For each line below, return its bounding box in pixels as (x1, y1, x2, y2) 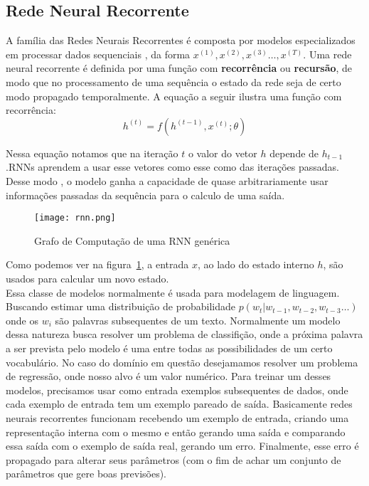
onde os (6, 312, 38, 327)
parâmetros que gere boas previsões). (6, 466, 167, 481)
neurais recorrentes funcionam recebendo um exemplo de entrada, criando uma (6, 410, 349, 425)
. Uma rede (303, 46, 352, 61)
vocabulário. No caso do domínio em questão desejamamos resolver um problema (6, 354, 358, 369)
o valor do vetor (188, 145, 257, 160)
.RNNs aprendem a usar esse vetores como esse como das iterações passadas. (6, 159, 339, 174)
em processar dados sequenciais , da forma (6, 46, 191, 61)
